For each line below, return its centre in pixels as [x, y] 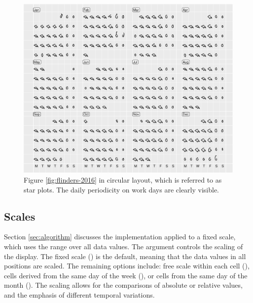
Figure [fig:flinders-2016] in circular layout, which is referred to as [123, 180]
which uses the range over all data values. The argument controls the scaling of [124, 246]
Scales [20, 216]
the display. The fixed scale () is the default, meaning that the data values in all [125, 256]
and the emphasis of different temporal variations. [79, 294]
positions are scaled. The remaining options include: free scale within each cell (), [127, 266]
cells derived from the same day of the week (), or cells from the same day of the [126, 275]
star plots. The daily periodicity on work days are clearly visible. [122, 189]
